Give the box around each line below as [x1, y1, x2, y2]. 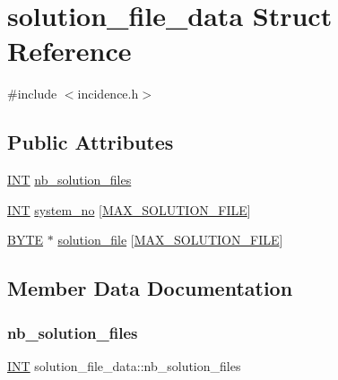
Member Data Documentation [7, 274, 293, 302]
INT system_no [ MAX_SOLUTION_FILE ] [7, 200, 251, 219]
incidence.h [77, 84, 139, 103]
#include [7, 84, 57, 103]
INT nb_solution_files [7, 170, 132, 189]
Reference [7, 32, 132, 69]
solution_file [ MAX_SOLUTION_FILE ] [57, 230, 283, 249]
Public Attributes [7, 128, 174, 156]
